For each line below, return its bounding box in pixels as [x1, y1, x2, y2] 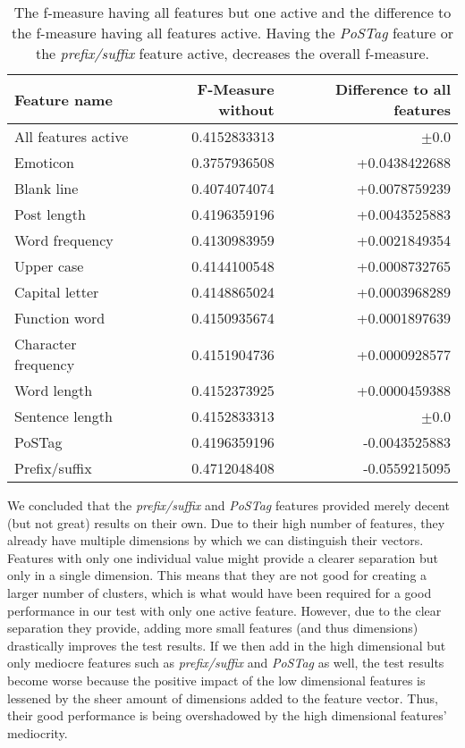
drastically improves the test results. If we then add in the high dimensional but [7, 635, 446, 654]
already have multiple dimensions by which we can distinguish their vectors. [7, 531, 424, 550]
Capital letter [14, 282, 99, 302]
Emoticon [14, 152, 74, 172]
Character [14, 333, 77, 354]
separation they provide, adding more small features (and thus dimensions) [7, 618, 418, 637]
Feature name [14, 88, 113, 110]
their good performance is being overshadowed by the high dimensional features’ [7, 706, 447, 725]
